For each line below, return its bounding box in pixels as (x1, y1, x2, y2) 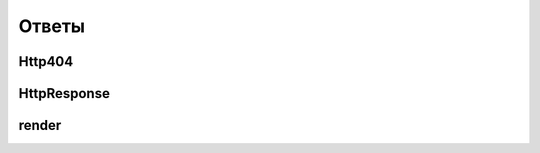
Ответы (18, 15, 85, 37)
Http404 (18, 53, 74, 70)
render (18, 117, 62, 134)
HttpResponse (18, 85, 110, 102)
